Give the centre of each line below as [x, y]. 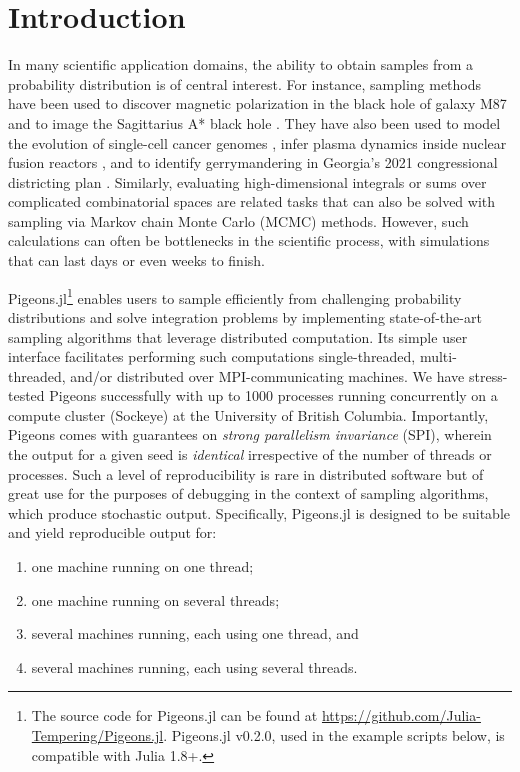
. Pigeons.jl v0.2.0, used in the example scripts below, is [334, 735]
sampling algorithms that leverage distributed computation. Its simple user [238, 336]
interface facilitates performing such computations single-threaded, [212, 356]
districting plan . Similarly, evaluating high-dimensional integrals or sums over [247, 181]
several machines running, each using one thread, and [195, 633]
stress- [488, 375]
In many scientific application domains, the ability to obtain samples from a [241, 64]
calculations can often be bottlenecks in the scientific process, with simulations [249, 240]
